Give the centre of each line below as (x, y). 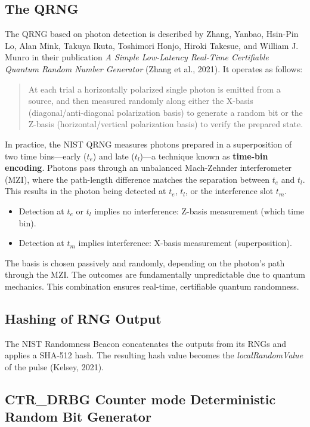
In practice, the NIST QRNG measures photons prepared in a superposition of (148, 144)
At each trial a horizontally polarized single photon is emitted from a (154, 89)
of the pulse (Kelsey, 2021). (55, 366)
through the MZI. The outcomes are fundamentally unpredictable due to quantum (155, 274)
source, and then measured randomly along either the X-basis (141, 101)
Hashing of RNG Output (83, 318)
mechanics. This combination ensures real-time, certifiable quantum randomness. (152, 286)
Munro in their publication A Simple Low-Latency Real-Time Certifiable (137, 57)
